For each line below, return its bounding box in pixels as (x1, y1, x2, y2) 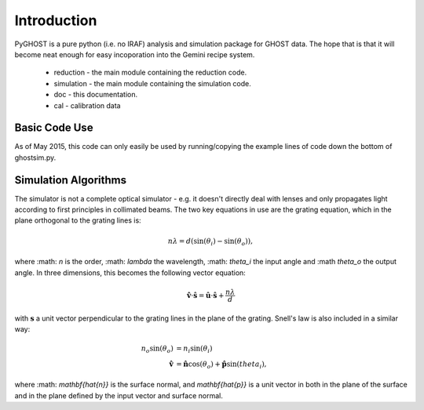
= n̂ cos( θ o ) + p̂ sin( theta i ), (176, 359, 267, 370)
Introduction (14, 12, 97, 29)
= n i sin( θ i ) (176, 344, 213, 354)
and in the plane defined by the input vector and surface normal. (14, 390, 223, 400)
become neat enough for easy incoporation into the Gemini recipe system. (14, 49, 255, 59)
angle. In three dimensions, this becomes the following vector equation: (14, 267, 247, 278)
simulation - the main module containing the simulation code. (53, 78, 251, 88)
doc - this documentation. (53, 90, 137, 100)
